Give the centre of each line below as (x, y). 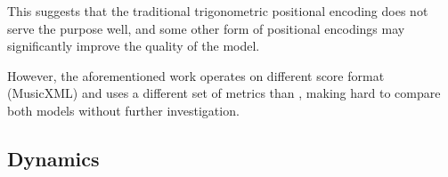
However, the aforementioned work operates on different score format (196, 75)
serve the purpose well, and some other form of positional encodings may (206, 28)
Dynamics (53, 158)
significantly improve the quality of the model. (134, 46)
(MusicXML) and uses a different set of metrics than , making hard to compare (224, 93)
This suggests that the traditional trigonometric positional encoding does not (218, 11)
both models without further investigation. (123, 110)
